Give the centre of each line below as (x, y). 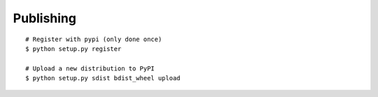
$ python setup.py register (73, 48)
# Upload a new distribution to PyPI (90, 68)
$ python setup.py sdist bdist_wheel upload (103, 78)
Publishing (45, 18)
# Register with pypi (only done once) (94, 39)
